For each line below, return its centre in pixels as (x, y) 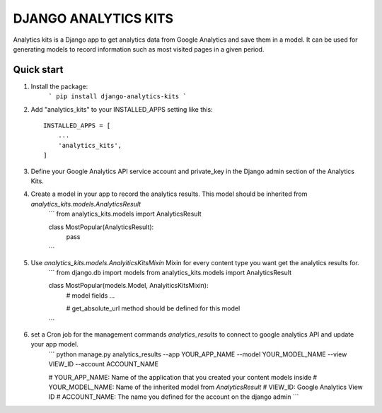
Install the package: (59, 86)
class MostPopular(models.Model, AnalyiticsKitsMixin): (128, 286)
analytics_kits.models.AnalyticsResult (86, 204)
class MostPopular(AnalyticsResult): (101, 227)
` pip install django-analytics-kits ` (117, 97)
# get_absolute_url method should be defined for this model (153, 308)
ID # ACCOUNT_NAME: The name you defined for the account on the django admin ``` (174, 397)
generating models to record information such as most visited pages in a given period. (139, 49)
